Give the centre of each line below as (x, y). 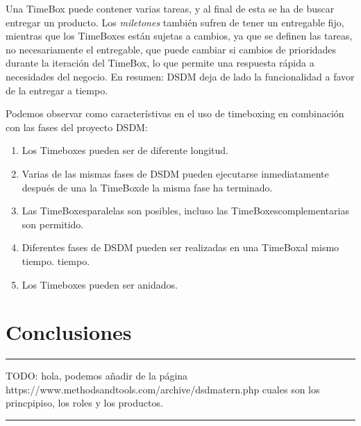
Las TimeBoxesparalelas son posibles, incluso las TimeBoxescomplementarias (185, 211)
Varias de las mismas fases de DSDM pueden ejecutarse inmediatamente (175, 173)
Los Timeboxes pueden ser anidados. (100, 284)
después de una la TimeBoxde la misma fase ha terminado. (147, 187)
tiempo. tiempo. (56, 261)
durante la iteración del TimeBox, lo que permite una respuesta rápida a (160, 63)
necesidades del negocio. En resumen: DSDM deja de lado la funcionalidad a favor (180, 76)
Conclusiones (69, 332)
